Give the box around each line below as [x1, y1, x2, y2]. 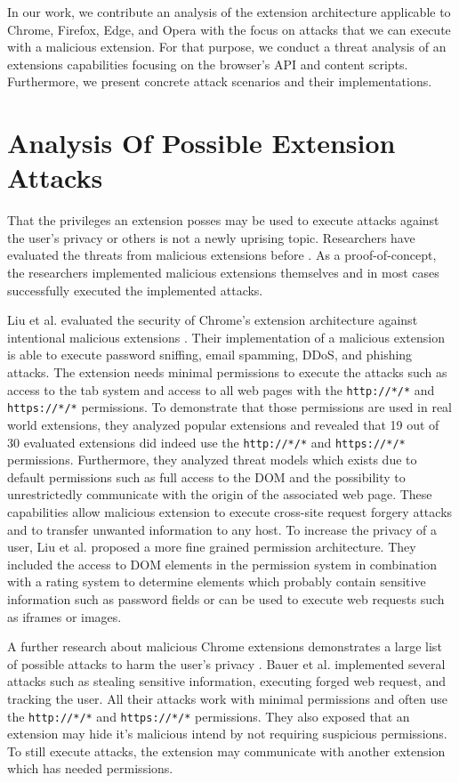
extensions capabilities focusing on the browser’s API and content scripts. [7, 54, 408, 73]
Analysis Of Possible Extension [7, 125, 396, 161]
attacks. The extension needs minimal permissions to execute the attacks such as [7, 363, 447, 382]
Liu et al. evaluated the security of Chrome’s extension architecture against [7, 311, 418, 329]
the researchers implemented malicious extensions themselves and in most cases [7, 263, 439, 282]
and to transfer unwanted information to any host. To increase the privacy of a [7, 520, 438, 538]
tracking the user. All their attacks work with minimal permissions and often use [7, 689, 447, 707]
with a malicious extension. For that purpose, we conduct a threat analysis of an [7, 37, 447, 56]
